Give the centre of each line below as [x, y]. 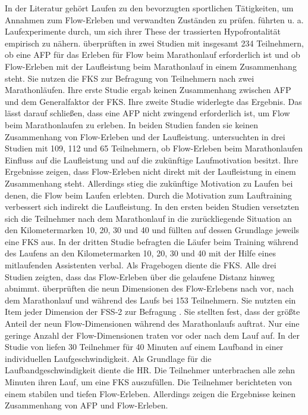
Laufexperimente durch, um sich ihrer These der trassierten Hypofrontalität [143, 31]
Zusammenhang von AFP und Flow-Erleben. [87, 405]
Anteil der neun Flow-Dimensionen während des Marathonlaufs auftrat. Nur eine [152, 323]
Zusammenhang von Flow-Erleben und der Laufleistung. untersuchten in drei [145, 136]
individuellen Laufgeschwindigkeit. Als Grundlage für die [108, 358]
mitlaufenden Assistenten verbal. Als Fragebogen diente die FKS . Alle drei [141, 265]
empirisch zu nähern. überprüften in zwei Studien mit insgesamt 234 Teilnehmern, [154, 43]
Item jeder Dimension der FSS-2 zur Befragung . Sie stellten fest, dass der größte [153, 312]
